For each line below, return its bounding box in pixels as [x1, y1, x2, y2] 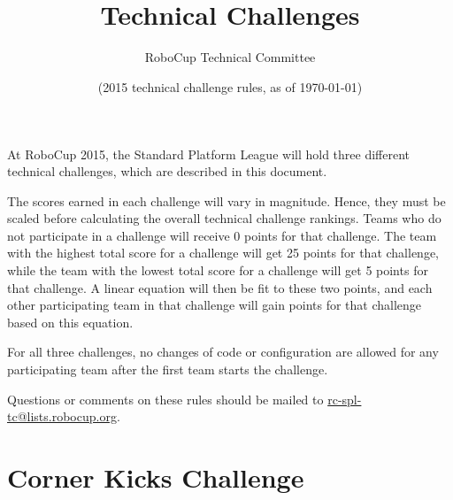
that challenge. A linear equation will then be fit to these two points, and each [7, 278, 433, 296]
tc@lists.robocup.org [7, 407, 117, 426]
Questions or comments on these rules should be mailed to [7, 389, 324, 408]
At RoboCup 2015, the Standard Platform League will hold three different [7, 144, 410, 163]
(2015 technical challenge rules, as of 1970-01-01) [97, 77, 363, 96]
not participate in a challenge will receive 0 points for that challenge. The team [7, 226, 437, 244]
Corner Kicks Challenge [7, 459, 304, 495]
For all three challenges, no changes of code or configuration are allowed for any [7, 342, 439, 361]
